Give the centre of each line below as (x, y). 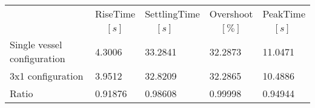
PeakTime (284, 14)
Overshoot (231, 14)
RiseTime (115, 14)
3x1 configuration (47, 76)
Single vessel (36, 44)
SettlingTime (172, 14)
